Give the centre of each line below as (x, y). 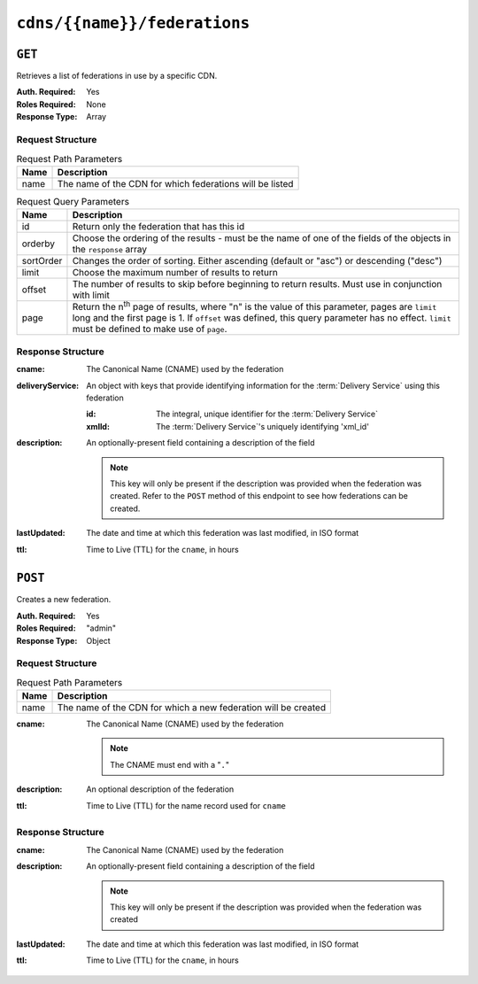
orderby (38, 244)
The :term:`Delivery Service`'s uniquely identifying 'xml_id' (262, 426)
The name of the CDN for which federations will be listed (175, 183)
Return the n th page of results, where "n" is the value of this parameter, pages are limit (254, 306)
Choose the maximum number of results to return (175, 273)
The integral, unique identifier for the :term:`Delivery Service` (267, 414)
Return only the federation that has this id (158, 227)
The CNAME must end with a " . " (170, 764)
